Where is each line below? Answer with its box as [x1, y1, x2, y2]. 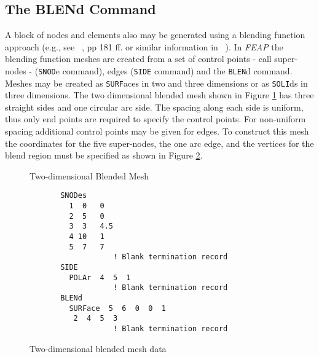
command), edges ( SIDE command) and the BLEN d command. [62, 64, 293, 77]
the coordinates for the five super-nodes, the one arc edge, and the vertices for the [5, 136, 314, 149]
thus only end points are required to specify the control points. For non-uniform [5, 112, 306, 125]
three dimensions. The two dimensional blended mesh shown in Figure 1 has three [5, 88, 314, 101]
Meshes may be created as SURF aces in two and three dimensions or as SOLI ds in [5, 76, 308, 89]
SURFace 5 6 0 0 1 [69, 304, 166, 313]
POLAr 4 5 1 [69, 273, 131, 282]
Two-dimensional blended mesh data [30, 342, 167, 355]
